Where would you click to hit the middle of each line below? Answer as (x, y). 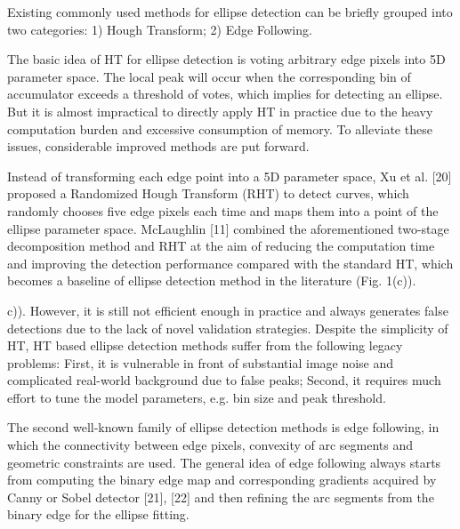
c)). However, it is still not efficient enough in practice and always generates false (228, 310)
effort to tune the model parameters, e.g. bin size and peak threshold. (197, 397)
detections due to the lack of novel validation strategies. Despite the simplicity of (228, 328)
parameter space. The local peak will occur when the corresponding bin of (209, 76)
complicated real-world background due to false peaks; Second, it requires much (224, 380)
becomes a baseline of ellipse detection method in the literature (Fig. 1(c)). (212, 281)
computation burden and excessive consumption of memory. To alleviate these (220, 128)
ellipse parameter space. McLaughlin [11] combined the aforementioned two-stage (228, 228)
